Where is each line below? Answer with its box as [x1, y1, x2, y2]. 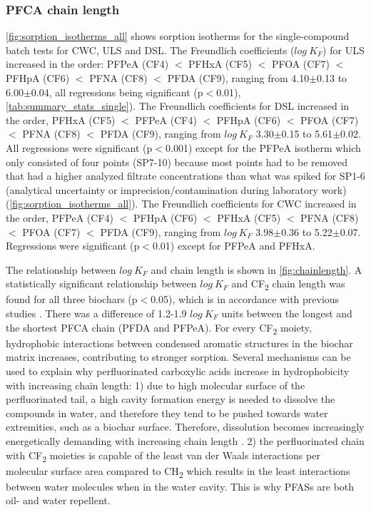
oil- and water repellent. [6, 493, 111, 508]
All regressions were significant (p [6, 140, 153, 155]
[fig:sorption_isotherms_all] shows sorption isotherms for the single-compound [6, 29, 350, 43]
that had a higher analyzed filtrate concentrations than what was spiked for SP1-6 [6, 168, 365, 183]
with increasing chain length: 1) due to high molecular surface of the [6, 377, 305, 392]
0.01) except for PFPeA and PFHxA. [152, 238, 315, 253]
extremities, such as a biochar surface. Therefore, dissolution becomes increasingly [6, 419, 365, 434]
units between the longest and [221, 306, 352, 321]
